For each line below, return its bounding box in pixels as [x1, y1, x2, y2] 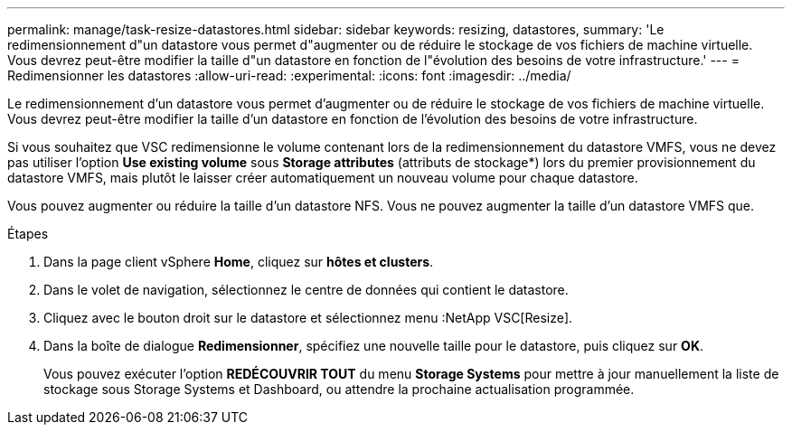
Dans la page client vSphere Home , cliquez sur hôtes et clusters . [43, 254, 434, 269]
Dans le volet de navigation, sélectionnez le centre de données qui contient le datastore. [43, 282, 569, 297]
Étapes [7, 226, 49, 241]
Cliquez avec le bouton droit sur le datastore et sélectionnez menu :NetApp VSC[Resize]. [43, 310, 573, 325]
